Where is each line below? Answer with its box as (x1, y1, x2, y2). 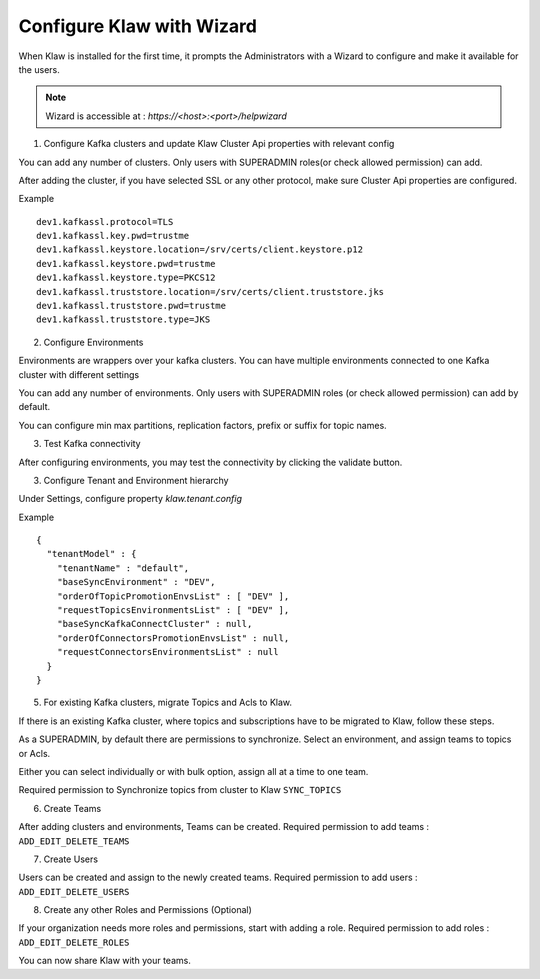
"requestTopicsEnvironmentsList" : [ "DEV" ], (56, 605, 290, 616)
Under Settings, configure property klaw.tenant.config (18, 493, 242, 505)
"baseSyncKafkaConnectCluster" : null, (56, 618, 253, 630)
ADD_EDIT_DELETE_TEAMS (18, 835, 130, 847)
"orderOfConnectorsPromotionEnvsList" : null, (56, 632, 290, 644)
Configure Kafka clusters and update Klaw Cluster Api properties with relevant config (43, 138, 395, 150)
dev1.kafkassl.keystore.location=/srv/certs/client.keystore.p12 (36, 244, 364, 255)
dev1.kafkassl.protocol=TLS (36, 216, 174, 227)
